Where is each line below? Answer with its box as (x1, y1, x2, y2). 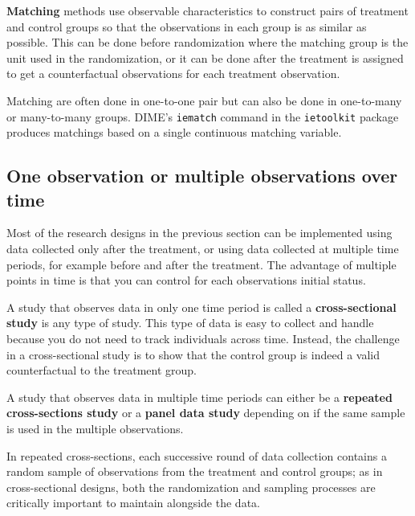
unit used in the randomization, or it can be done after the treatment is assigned (6, 49, 404, 66)
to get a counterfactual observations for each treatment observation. (6, 65, 340, 82)
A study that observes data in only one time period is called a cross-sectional (6, 298, 397, 315)
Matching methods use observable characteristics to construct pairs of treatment (6, 2, 409, 18)
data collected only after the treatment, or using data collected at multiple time (6, 240, 399, 256)
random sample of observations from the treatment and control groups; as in (6, 463, 383, 480)
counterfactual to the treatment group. (6, 362, 197, 379)
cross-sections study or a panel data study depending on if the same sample (6, 404, 405, 421)
